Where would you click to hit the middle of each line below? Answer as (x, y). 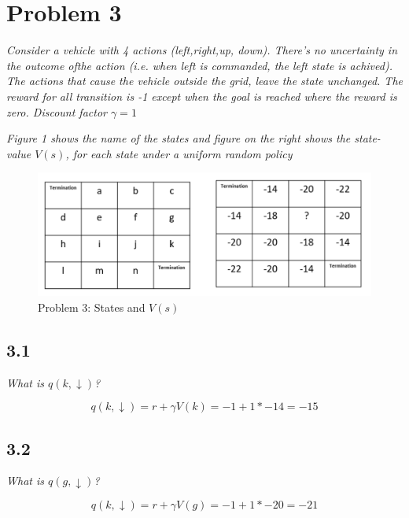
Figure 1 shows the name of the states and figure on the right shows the (179, 138)
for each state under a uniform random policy (182, 153)
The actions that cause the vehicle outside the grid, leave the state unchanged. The (204, 81)
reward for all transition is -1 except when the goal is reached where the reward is (202, 96)
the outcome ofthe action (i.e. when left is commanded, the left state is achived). (199, 65)
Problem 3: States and (92, 307)
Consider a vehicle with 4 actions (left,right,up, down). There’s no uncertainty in (202, 50)
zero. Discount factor (57, 111)
